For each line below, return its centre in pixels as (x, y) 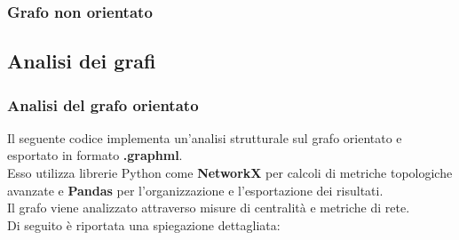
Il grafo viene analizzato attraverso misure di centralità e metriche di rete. (209, 208)
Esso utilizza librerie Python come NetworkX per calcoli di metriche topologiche (230, 173)
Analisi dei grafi (82, 61)
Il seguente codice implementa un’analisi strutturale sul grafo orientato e (205, 137)
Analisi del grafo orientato (103, 104)
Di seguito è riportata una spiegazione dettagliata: (144, 224)
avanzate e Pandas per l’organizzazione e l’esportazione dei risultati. (195, 190)
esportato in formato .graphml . (95, 155)
